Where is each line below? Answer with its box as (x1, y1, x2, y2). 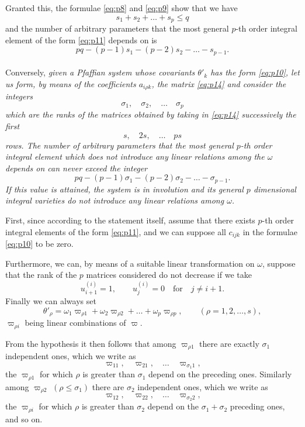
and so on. (5, 412, 43, 425)
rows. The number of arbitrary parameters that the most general (5, 139, 234, 151)
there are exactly (199, 337, 259, 349)
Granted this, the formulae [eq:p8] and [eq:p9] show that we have (5, 2, 238, 13)
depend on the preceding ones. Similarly (148, 368, 292, 380)
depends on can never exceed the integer (5, 161, 147, 174)
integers (5, 90, 33, 102)
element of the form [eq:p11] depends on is (5, 33, 157, 46)
